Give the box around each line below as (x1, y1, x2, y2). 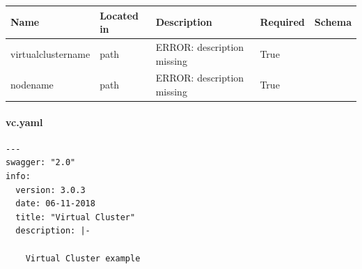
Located (100, 8, 139, 22)
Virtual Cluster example (25, 253, 141, 263)
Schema (314, 15, 352, 29)
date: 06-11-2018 (15, 199, 95, 209)
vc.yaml (6, 114, 43, 129)
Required (260, 15, 305, 29)
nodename (10, 77, 54, 92)
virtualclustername (10, 46, 90, 61)
